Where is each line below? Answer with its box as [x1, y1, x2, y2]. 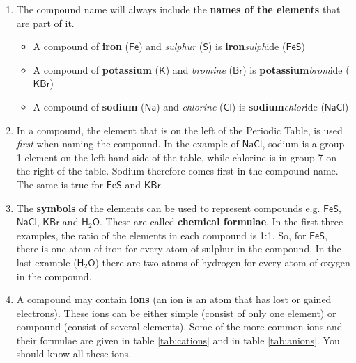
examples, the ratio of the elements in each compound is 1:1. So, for [16, 227, 307, 242]
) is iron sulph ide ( [208, 39, 286, 54]
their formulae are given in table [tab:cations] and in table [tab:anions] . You [16, 332, 340, 347]
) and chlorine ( [156, 99, 224, 113]
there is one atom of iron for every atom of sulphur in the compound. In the [16, 241, 341, 256]
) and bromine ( [165, 62, 233, 76]
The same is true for [16, 177, 104, 191]
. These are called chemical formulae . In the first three [100, 214, 343, 229]
